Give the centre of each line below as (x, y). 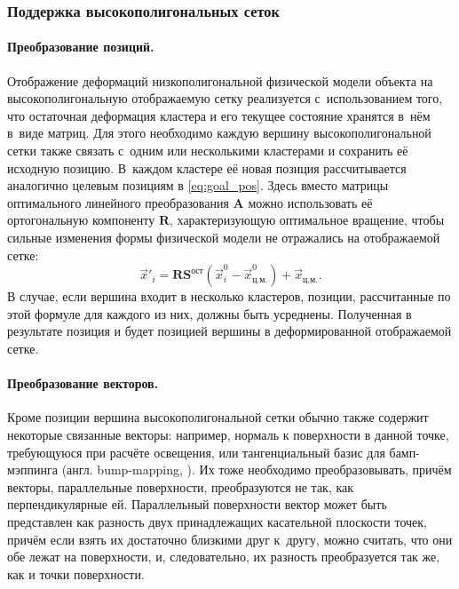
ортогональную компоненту (81, 220)
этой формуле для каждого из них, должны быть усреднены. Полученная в (210, 313)
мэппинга (32, 470)
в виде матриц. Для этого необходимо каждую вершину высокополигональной (219, 133)
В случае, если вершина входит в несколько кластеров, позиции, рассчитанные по (229, 296)
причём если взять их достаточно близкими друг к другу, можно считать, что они (230, 539)
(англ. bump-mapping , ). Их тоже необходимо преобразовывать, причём (257, 470)
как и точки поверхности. (76, 573)
